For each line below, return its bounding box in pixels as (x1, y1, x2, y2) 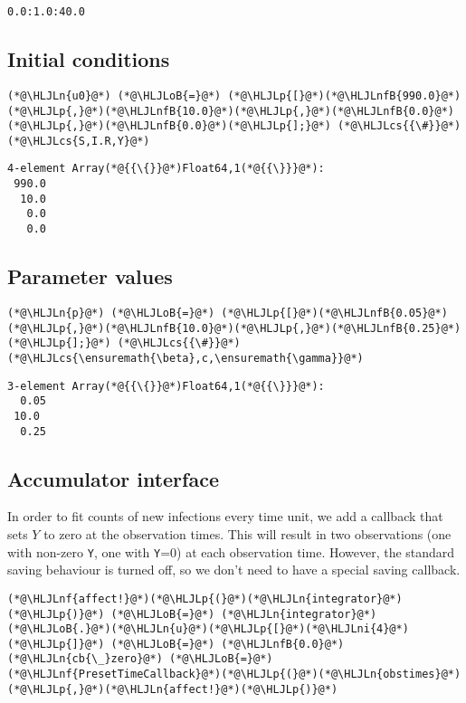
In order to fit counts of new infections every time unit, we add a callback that (7, 507, 443, 526)
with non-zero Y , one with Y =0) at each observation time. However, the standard (7, 542, 455, 561)
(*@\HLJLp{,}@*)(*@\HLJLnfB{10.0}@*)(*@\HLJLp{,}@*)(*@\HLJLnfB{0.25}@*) (7, 321, 461, 335)
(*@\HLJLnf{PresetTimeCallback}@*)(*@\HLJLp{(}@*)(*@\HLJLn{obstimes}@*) (7, 668, 461, 681)
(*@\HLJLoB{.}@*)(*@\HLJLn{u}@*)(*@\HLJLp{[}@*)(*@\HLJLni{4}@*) (7, 622, 409, 636)
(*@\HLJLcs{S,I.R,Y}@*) (7, 134, 150, 147)
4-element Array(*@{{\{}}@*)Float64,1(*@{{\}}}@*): (7, 162, 325, 176)
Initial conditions (7, 45, 170, 73)
